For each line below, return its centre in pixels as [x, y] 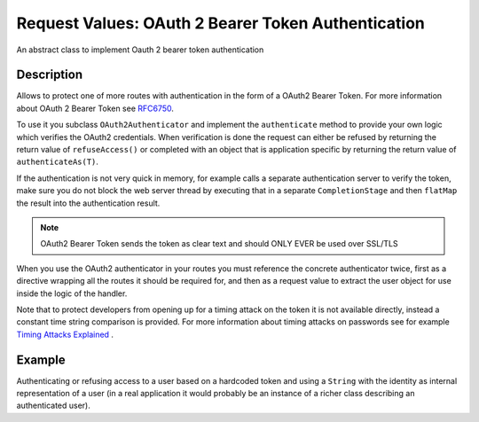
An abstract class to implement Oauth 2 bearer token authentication [140, 50]
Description [50, 75]
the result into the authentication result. [88, 203]
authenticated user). [53, 406]
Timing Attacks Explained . [65, 334]
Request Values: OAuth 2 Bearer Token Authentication [220, 23]
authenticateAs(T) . [58, 162]
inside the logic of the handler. [72, 293]
